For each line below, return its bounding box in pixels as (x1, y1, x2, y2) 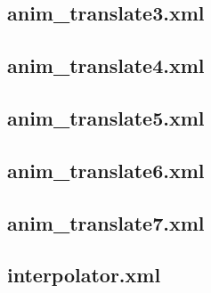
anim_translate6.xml (7, 156, 205, 183)
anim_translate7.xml (7, 208, 205, 236)
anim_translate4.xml (7, 52, 205, 79)
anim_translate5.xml (7, 103, 205, 131)
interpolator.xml (7, 261, 161, 289)
